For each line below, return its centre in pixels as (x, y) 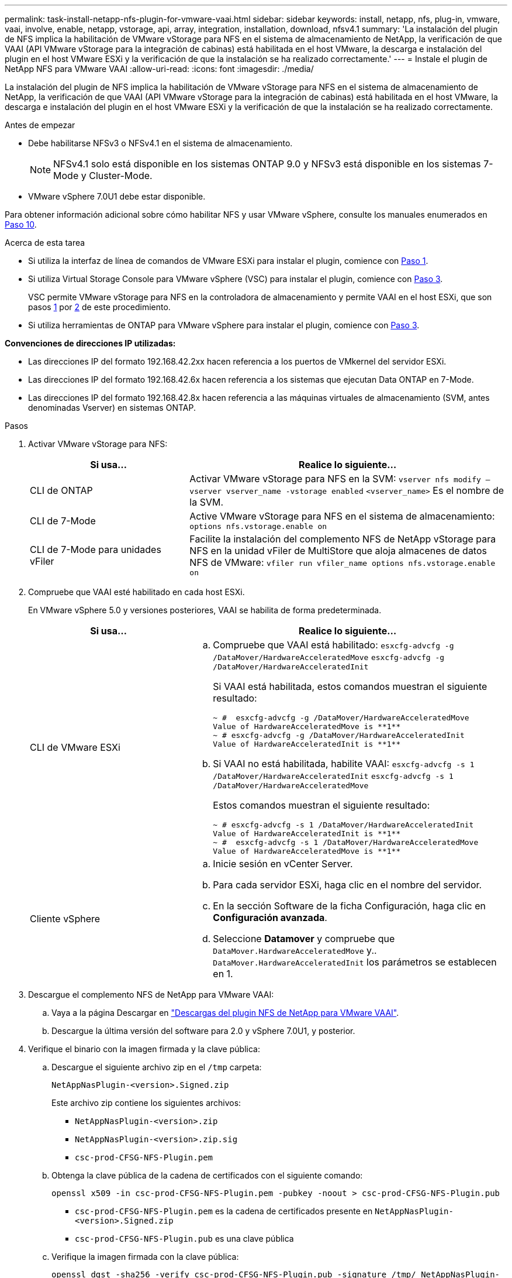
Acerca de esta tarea (45, 243)
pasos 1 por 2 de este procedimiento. (99, 307)
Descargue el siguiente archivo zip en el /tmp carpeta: (157, 1067)
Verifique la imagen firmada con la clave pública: (145, 1257)
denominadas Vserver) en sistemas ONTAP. (112, 408)
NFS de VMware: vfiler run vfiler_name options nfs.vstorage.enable (343, 562)
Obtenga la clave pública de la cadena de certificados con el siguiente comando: (207, 1175)
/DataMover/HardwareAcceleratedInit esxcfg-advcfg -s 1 (333, 776)
